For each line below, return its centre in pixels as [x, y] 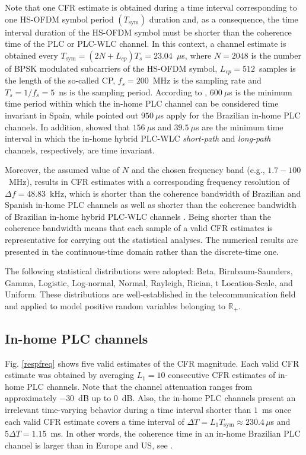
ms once [277, 409]
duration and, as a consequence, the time [224, 19]
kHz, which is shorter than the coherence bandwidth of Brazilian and [176, 193]
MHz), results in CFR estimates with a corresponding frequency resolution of [149, 181]
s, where [197, 55]
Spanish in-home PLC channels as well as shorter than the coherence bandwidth [151, 205]
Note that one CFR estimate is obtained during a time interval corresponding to [151, 7]
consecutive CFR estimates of [222, 375]
